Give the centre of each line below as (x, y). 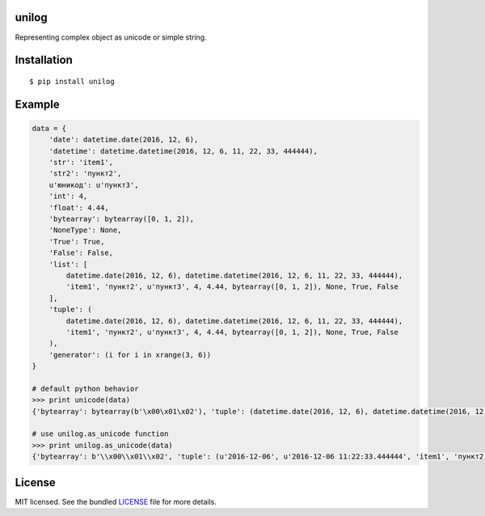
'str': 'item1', (81, 163)
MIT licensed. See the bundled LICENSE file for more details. (116, 501)
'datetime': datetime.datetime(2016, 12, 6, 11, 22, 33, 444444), (183, 151)
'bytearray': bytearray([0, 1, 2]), (121, 219)
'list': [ (68, 264)
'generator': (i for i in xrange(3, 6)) (130, 355)
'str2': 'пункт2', (85, 173)
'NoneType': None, (85, 230)
